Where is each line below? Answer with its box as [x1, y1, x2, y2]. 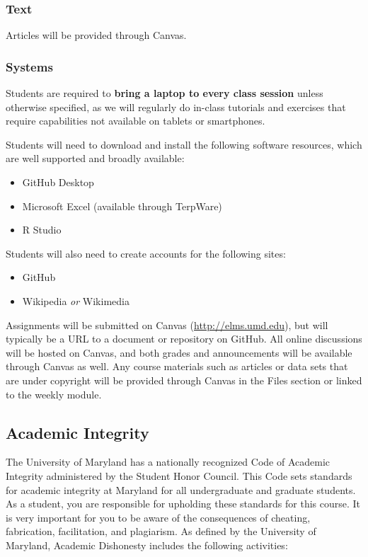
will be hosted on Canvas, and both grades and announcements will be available [6, 345, 352, 360]
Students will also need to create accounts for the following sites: [6, 246, 286, 260]
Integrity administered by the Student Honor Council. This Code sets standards [6, 468, 352, 483]
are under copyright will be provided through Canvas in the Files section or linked [6, 372, 362, 387]
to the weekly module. [6, 386, 102, 401]
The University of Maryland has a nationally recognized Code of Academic [6, 454, 330, 469]
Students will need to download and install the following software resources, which [6, 137, 362, 151]
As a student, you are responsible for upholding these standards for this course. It [6, 496, 361, 511]
